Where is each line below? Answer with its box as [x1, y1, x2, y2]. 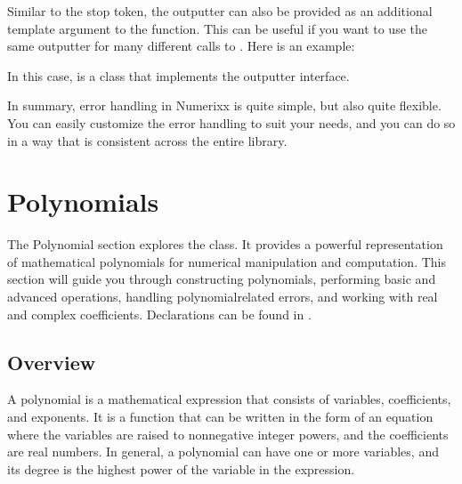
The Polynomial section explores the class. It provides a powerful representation [7, 235, 443, 254]
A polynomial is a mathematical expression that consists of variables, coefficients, [7, 390, 451, 408]
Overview [7, 348, 96, 375]
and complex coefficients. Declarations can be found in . [7, 304, 312, 323]
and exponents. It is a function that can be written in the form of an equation [7, 407, 434, 426]
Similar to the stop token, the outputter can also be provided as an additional [7, 2, 433, 20]
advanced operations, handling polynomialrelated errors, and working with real [7, 287, 438, 306]
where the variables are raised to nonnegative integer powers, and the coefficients [7, 424, 449, 443]
